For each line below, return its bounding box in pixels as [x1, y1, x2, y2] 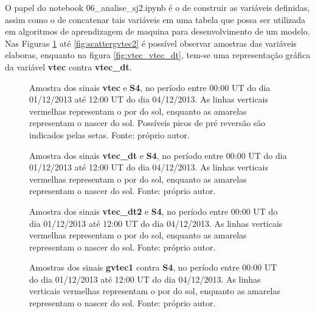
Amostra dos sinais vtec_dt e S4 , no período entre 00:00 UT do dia [29, 149, 287, 161]
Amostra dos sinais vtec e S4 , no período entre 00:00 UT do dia [29, 81, 271, 93]
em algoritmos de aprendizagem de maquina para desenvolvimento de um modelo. [5, 25, 310, 38]
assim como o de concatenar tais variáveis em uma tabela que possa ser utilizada [5, 13, 306, 25]
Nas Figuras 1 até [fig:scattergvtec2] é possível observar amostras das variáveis [5, 36, 297, 49]
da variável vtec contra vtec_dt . [5, 60, 132, 73]
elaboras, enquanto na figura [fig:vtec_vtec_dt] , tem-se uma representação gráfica [5, 49, 311, 61]
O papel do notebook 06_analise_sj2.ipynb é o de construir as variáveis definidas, [5, 1, 310, 13]
